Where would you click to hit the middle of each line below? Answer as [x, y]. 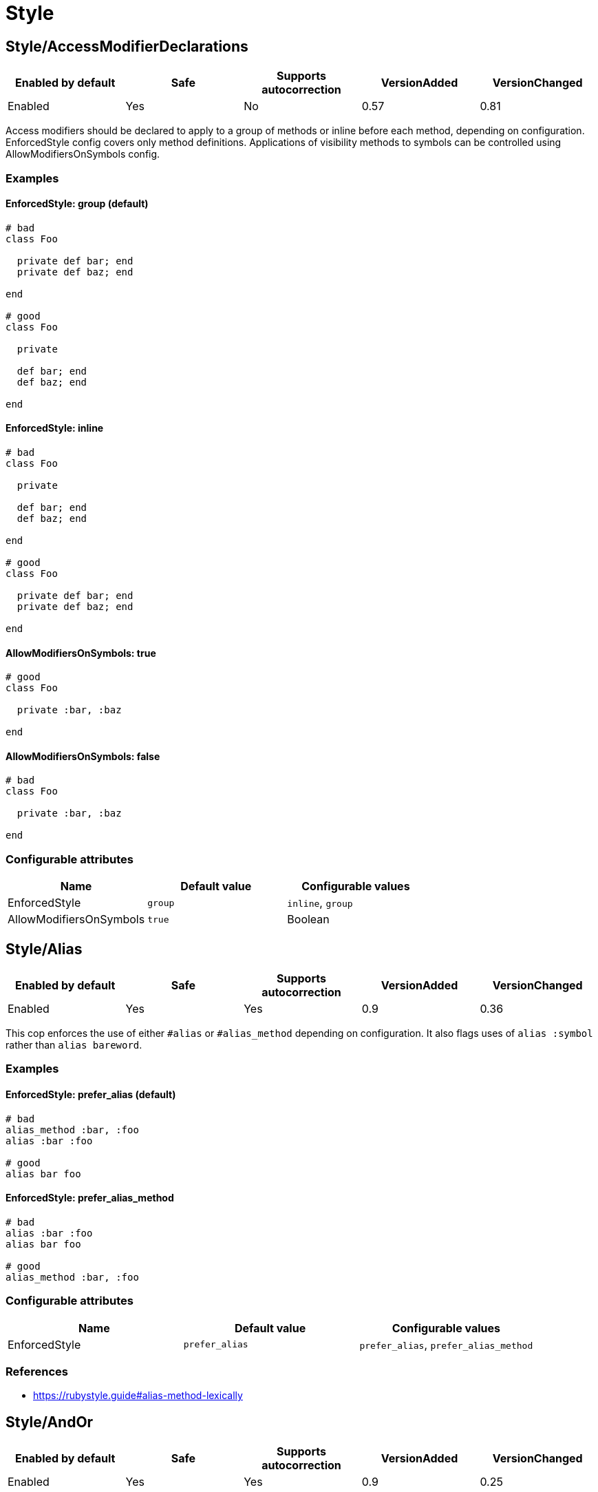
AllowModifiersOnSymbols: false [83, 756]
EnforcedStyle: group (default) [77, 204]
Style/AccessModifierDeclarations [127, 46]
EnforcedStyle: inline [55, 428]
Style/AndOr [50, 1422]
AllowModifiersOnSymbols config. [83, 154]
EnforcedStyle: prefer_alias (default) [91, 1094]
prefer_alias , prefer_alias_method [446, 1344]
